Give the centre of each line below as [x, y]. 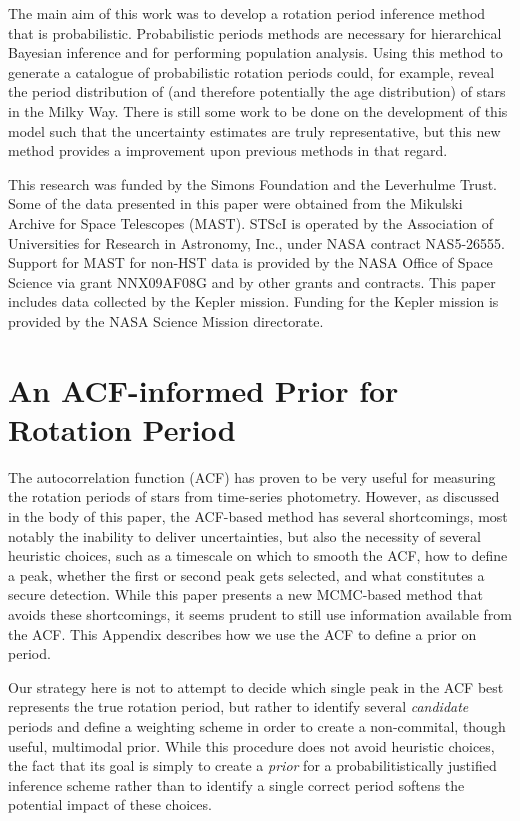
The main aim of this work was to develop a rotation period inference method [247, 13]
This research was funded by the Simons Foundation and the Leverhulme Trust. [253, 183]
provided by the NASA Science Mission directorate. [166, 320]
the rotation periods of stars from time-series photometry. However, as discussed [254, 496]
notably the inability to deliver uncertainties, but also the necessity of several [245, 535]
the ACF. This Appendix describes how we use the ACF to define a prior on [242, 633]
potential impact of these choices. [110, 804]
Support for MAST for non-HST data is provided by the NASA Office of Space [250, 262]
